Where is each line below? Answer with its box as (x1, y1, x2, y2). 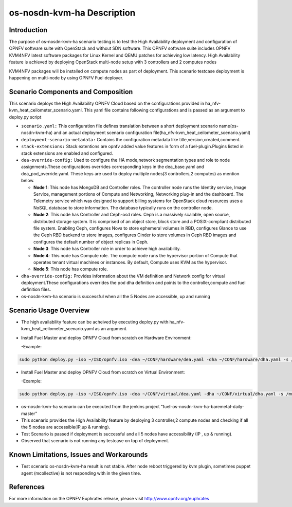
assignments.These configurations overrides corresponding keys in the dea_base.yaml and (21, 164, 204, 170)
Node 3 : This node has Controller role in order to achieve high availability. (33, 246, 181, 252)
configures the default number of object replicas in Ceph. (33, 239, 148, 244)
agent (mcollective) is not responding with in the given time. (21, 470, 141, 476)
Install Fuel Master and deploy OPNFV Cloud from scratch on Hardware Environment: (21, 335, 192, 340)
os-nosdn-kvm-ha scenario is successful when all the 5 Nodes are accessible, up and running (21, 293, 210, 299)
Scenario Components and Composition (9, 88, 133, 96)
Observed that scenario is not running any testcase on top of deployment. (21, 438, 169, 444)
